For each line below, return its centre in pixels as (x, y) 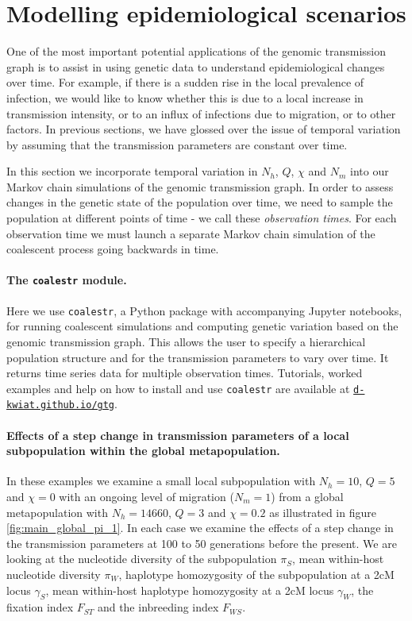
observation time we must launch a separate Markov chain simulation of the (191, 233)
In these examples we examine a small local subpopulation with (161, 481)
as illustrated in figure (323, 512)
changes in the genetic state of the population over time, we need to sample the (200, 202)
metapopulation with (57, 512)
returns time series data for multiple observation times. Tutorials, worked (185, 373)
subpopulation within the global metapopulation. (143, 451)
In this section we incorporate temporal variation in (132, 171)
